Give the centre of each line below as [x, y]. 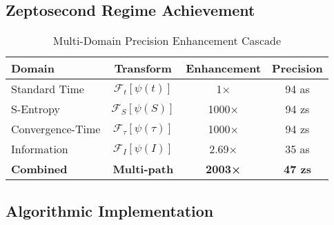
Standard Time [48, 89]
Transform [143, 68]
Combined [39, 169]
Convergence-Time [56, 129]
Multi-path [143, 169]
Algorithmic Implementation [110, 210]
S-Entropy [36, 109]
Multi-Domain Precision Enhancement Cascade [167, 41]
